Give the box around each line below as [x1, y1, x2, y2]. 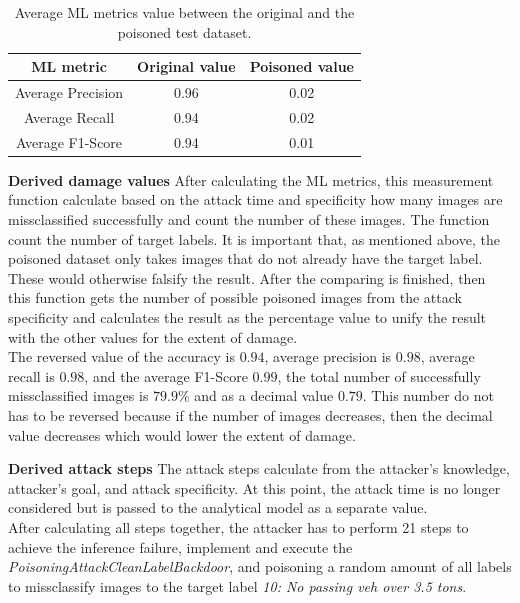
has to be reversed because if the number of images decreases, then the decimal [8, 404, 493, 425]
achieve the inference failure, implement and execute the [8, 536, 353, 557]
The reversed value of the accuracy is [8, 346, 235, 367]
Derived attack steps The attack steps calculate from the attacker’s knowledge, [8, 458, 510, 479]
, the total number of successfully [277, 365, 481, 386]
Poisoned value [249, 56, 354, 77]
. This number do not [362, 385, 494, 406]
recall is [8, 365, 55, 386]
